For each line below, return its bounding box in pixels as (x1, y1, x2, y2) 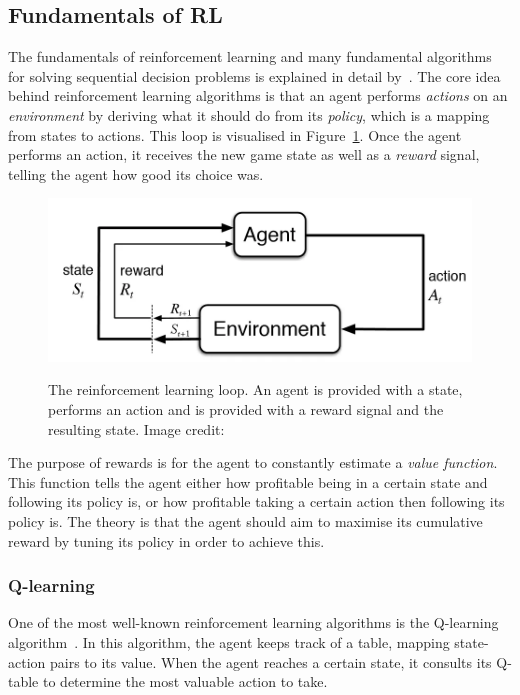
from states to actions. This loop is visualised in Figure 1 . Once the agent (8, 124, 462, 145)
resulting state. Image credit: (48, 418, 225, 439)
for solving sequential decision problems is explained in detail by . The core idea (8, 65, 501, 86)
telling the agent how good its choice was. (8, 163, 264, 184)
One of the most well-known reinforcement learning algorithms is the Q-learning (8, 612, 499, 633)
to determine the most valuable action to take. (42, 671, 328, 692)
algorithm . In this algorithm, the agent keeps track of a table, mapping (8, 631, 450, 652)
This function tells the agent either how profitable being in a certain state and (8, 471, 488, 492)
